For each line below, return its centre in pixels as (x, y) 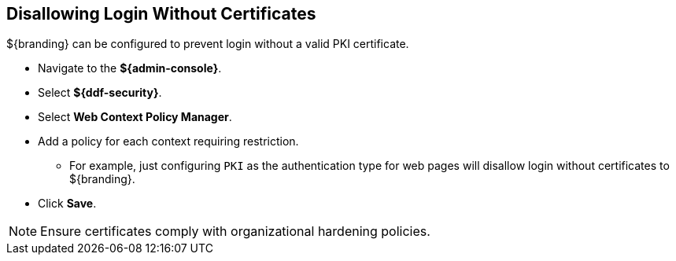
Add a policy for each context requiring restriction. (168, 142)
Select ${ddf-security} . (100, 93)
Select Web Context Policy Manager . (135, 117)
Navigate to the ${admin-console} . (130, 68)
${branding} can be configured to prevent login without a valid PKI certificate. (208, 44)
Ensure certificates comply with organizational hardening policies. (235, 232)
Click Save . (67, 204)
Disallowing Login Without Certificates (161, 14)
